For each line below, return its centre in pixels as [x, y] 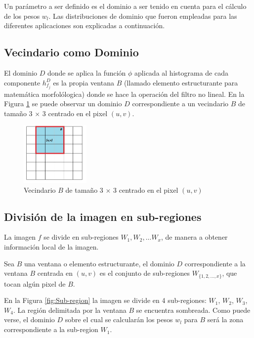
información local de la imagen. [51, 247]
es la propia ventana [84, 82]
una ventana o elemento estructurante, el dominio [99, 263]
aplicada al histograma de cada [181, 72]
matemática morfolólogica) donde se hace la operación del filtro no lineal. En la [124, 94]
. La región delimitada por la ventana [70, 310]
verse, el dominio [29, 319]
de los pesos [22, 16]
